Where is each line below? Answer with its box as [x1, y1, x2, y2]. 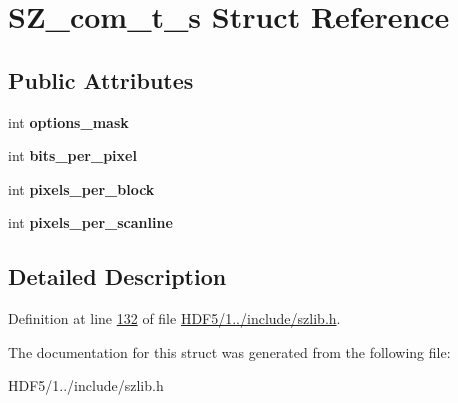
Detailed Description [8, 261, 227, 292]
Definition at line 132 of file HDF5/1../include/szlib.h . [8, 308, 341, 329]
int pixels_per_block [8, 178, 155, 199]
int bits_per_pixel [8, 145, 137, 166]
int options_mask [8, 111, 129, 132]
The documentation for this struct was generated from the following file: [8, 341, 451, 362]
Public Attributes [8, 64, 194, 95]
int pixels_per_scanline [8, 212, 173, 233]
